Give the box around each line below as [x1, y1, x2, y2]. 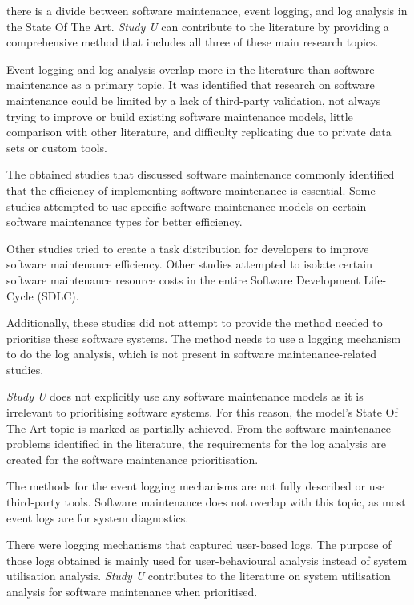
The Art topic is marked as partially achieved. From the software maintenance [6, 419, 392, 436]
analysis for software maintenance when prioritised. [6, 583, 258, 599]
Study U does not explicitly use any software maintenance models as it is [6, 388, 364, 405]
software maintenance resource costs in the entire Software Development [6, 271, 360, 288]
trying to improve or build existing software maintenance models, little [6, 107, 353, 124]
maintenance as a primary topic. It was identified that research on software [6, 76, 375, 93]
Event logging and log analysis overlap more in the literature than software [6, 60, 375, 77]
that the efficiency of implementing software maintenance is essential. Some [6, 181, 376, 198]
